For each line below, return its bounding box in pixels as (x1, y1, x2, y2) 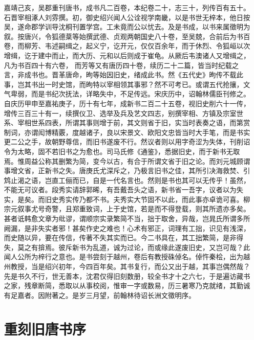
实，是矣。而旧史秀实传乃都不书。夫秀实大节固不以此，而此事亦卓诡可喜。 (4, 194, 243, 204)
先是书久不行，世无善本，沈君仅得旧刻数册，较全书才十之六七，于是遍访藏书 (4, 271, 250, 281)
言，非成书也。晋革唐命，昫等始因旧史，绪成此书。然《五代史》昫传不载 (4, 69, 236, 80)
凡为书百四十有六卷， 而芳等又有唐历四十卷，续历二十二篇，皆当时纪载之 (4, 60, 239, 70)
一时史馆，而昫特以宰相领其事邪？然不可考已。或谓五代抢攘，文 (44, 79, 250, 89)
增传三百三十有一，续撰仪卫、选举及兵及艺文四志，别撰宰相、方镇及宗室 (4, 108, 236, 118)
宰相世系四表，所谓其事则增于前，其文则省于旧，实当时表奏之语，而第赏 (17, 117, 250, 128)
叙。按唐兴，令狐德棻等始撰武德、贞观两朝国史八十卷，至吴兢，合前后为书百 (4, 31, 250, 41)
